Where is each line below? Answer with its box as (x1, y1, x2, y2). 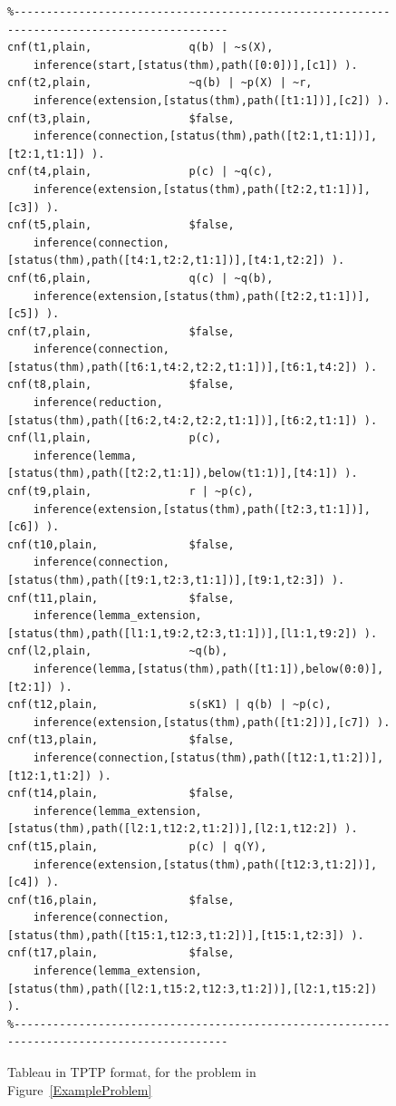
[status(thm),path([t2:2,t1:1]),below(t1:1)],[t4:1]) (7, 467, 339, 480)
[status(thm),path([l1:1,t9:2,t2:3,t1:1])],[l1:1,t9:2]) (7, 626, 358, 640)
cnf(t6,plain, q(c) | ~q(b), (7, 271, 274, 285)
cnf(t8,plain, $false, (7, 378, 235, 392)
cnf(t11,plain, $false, (7, 591, 235, 605)
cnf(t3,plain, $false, (7, 112, 235, 125)
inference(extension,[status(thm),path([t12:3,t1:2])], (33, 858, 378, 871)
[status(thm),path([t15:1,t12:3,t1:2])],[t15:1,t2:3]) (7, 928, 345, 942)
